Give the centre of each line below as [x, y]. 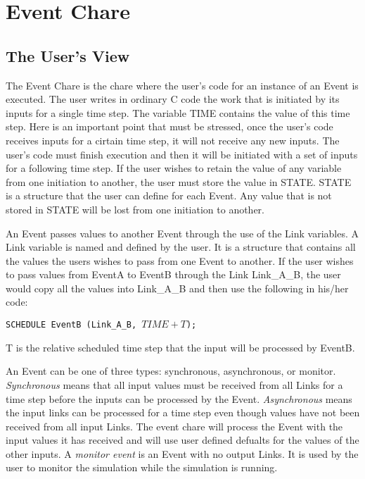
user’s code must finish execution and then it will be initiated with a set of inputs [182, 154]
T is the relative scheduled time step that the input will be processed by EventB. [180, 347]
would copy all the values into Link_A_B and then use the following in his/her [177, 288]
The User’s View [68, 55]
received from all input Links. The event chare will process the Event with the [174, 426]
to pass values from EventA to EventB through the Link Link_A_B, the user [173, 274]
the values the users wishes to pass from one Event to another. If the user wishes [180, 260]
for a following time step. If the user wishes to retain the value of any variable [174, 168]
